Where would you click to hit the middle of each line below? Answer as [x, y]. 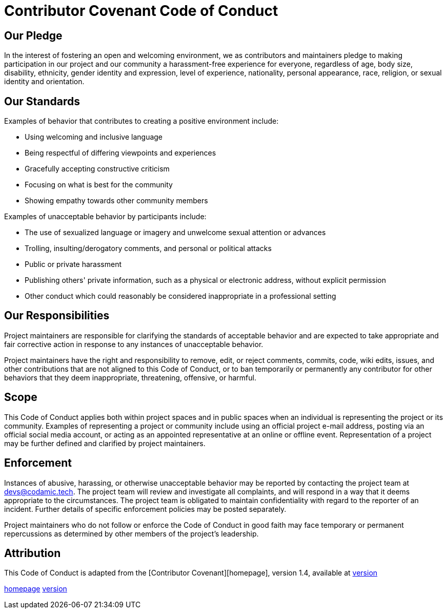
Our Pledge [33, 35]
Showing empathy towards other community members [116, 201]
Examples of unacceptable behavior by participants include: [105, 217]
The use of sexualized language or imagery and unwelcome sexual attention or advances [175, 233]
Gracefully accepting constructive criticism [97, 169]
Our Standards [42, 101]
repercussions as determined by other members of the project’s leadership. [131, 533]
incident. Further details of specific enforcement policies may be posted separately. [145, 509]
